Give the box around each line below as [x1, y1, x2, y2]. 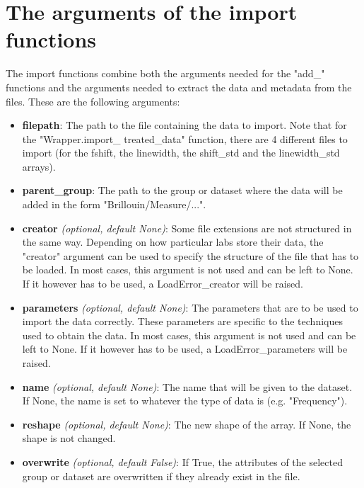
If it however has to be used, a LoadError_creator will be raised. [22, 276, 303, 291]
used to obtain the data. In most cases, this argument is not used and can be [22, 327, 356, 342]
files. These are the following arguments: [6, 93, 180, 108]
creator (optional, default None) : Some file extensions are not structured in [22, 220, 352, 235]
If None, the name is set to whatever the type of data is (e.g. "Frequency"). [22, 393, 348, 408]
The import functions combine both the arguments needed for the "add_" [6, 66, 325, 81]
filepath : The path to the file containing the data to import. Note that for [22, 118, 347, 132]
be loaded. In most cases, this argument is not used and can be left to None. [22, 262, 353, 277]
